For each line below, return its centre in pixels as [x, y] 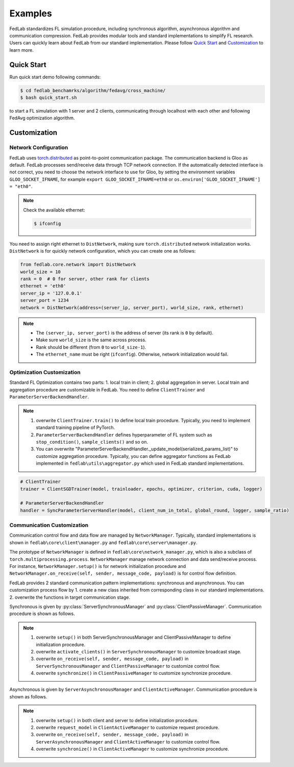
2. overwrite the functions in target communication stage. [70, 597]
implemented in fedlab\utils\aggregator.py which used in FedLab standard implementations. [140, 464]
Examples [31, 13]
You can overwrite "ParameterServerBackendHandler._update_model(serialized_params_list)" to [137, 449]
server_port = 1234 [44, 300]
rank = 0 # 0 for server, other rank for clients [85, 279]
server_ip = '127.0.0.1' [51, 293]
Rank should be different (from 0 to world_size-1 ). [91, 347]
